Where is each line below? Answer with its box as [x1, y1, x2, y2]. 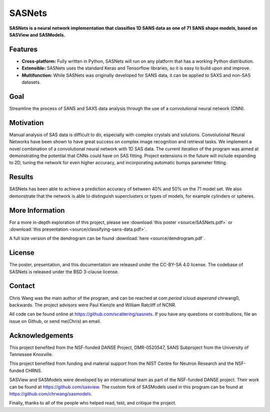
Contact [9, 282, 35, 290]
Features [9, 45, 37, 54]
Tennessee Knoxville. [9, 351, 53, 357]
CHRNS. [25, 367, 42, 373]
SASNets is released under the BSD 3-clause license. [9, 268, 119, 275]
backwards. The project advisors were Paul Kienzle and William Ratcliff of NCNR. [9, 302, 176, 308]
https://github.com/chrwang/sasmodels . [9, 391, 92, 396]
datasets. [21, 79, 41, 85]
